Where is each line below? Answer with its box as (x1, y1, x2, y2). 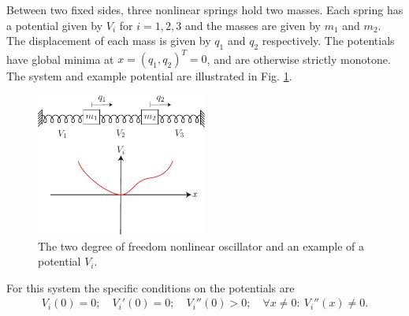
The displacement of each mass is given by (6, 32, 211, 49)
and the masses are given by (184, 17, 322, 33)
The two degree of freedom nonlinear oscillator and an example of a (38, 237, 364, 254)
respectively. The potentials (262, 32, 395, 49)
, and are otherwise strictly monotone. (206, 50, 391, 67)
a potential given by (6, 17, 103, 33)
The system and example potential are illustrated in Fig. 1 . (6, 68, 292, 84)
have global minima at (6, 50, 114, 67)
